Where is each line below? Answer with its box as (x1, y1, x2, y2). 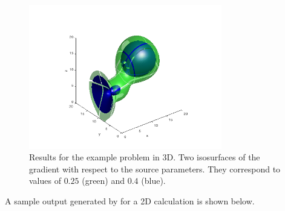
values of (29, 174, 61, 187)
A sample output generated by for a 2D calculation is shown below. (5, 194, 255, 207)
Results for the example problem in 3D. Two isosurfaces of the (29, 151, 260, 163)
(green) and (82, 174, 125, 187)
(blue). (141, 174, 166, 187)
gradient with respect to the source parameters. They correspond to (29, 162, 281, 175)
